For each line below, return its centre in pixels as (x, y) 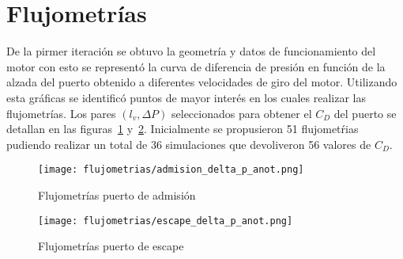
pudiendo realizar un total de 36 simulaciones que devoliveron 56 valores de (189, 144)
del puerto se (365, 113)
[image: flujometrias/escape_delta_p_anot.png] (166, 221)
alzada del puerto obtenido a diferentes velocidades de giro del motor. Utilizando (202, 82)
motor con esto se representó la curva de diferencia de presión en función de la (196, 66)
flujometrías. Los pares (61, 113)
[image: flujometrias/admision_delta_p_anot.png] (171, 170)
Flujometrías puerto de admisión (117, 194)
